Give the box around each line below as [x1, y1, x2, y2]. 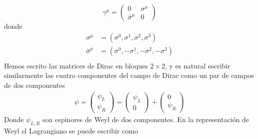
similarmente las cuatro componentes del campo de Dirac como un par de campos [4, 70, 254, 80]
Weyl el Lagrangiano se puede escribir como [4, 126, 138, 136]
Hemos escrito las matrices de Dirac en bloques [4, 60, 148, 70]
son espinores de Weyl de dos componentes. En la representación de [42, 114, 249, 125]
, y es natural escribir [165, 60, 231, 70]
